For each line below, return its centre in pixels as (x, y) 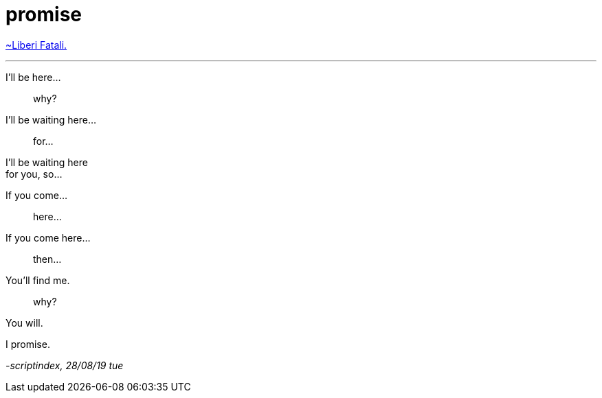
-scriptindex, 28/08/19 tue (65, 365)
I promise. (28, 344)
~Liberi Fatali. (36, 45)
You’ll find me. (38, 280)
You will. (24, 323)
